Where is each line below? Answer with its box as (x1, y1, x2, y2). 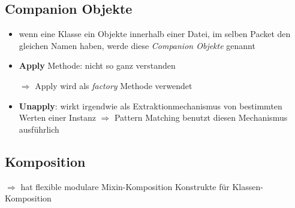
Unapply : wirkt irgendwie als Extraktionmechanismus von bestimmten (19, 99, 282, 112)
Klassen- (232, 180, 263, 192)
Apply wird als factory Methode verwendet (35, 79, 192, 91)
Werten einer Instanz (19, 111, 96, 124)
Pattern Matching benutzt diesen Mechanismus (114, 111, 288, 124)
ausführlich (19, 123, 59, 135)
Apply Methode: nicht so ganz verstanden (19, 59, 176, 72)
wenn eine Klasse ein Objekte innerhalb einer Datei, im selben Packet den (19, 27, 291, 40)
